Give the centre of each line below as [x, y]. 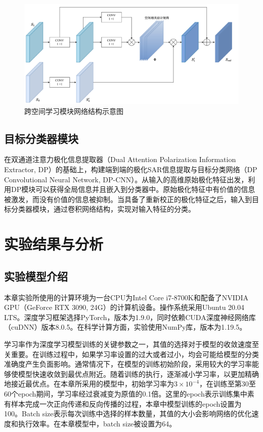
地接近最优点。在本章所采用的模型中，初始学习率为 [89, 384]
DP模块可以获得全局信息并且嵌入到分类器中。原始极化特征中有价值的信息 [133, 189]
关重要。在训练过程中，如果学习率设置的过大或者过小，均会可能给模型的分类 [131, 354]
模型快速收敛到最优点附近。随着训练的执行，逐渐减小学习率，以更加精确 [138, 374]
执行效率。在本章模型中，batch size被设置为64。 [97, 423]
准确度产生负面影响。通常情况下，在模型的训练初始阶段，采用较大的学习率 [128, 364]
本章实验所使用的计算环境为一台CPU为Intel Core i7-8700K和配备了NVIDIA [126, 297]
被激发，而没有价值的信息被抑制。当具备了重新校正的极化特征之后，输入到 [128, 199]
